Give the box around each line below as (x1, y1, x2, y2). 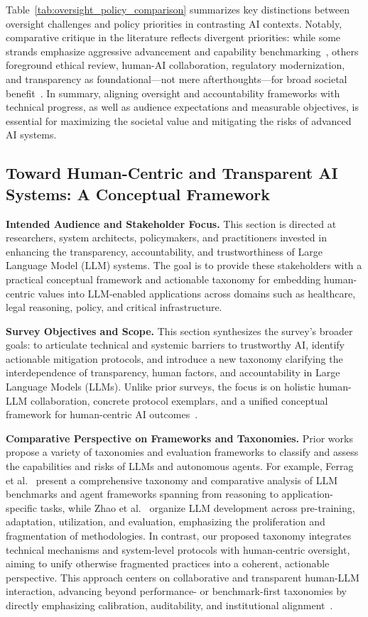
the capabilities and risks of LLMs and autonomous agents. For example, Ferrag (6, 459, 354, 474)
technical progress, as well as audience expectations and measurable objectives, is (6, 99, 359, 114)
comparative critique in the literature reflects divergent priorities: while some (6, 30, 341, 45)
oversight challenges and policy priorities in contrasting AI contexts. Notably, (6, 16, 342, 31)
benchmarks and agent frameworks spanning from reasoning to (6, 486, 278, 501)
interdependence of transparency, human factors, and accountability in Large (6, 365, 340, 380)
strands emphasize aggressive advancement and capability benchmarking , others (6, 43, 359, 58)
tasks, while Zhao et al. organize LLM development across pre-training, (40, 500, 355, 515)
